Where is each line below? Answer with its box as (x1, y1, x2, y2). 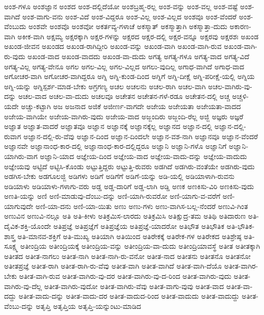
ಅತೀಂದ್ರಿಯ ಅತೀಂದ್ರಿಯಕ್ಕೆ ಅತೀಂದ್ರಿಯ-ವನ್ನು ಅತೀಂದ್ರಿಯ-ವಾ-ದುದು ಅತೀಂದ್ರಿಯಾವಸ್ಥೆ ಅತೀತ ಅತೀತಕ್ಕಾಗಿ (20, 241, 260, 251)
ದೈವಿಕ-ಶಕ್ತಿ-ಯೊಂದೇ (4, 221, 51, 231)
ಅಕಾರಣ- (229, 21, 251, 32)
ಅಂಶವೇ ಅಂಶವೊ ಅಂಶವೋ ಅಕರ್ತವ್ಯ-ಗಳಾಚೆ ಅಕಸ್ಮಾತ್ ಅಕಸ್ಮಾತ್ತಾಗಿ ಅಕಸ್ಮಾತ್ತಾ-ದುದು (28, 21, 227, 32)
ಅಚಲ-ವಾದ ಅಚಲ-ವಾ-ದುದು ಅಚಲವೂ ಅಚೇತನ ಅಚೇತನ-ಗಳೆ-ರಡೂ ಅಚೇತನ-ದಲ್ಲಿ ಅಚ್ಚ (18, 91, 230, 101)
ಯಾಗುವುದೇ (4, 200, 34, 211)
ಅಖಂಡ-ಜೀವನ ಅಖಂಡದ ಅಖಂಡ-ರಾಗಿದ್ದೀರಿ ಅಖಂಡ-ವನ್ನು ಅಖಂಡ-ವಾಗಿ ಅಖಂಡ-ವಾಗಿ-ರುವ (4, 41, 222, 51)
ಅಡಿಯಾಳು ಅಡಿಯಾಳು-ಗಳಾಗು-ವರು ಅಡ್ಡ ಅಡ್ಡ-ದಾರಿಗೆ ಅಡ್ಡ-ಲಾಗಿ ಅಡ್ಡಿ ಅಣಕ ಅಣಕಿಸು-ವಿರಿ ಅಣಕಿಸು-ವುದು (4, 180, 254, 191)
